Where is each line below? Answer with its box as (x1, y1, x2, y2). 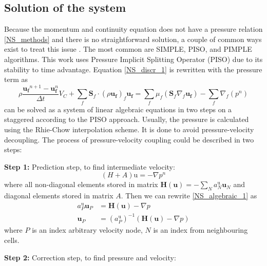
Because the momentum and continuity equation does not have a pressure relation (4, 24, 263, 34)
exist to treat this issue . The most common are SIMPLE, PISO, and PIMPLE (4, 44, 252, 54)
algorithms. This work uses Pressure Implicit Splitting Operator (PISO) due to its (4, 53, 263, 64)
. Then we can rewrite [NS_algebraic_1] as (121, 190, 257, 201)
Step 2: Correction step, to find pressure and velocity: (4, 252, 176, 262)
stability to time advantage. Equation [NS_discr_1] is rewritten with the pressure (4, 64, 262, 74)
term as (4, 74, 28, 85)
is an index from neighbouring (153, 224, 248, 235)
